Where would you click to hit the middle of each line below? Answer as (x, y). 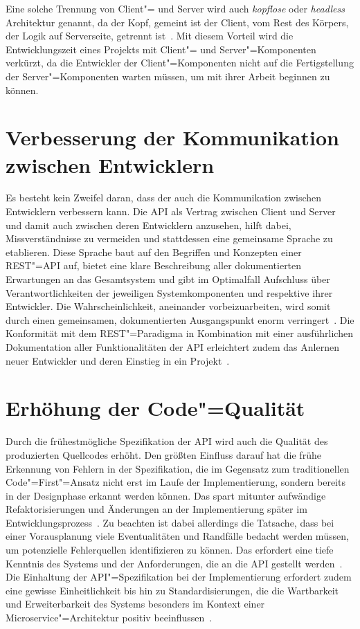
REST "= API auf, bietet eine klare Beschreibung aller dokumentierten (154, 265)
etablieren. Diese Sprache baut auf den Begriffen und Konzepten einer (154, 252)
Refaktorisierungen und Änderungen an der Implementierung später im (156, 509)
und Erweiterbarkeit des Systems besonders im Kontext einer (135, 604)
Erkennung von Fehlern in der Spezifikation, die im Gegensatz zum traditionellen (178, 468)
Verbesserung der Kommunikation (172, 137)
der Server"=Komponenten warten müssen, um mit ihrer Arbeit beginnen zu (168, 76)
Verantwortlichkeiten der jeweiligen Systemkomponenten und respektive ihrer (169, 292)
